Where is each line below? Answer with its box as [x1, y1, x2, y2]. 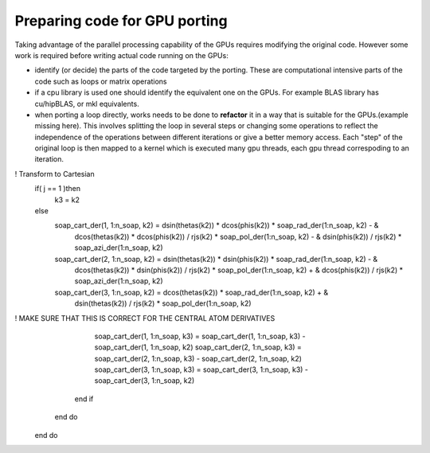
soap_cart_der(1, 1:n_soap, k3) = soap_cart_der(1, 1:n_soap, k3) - [94, 331, 306, 341]
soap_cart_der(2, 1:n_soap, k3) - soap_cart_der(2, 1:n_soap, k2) [94, 353, 303, 363]
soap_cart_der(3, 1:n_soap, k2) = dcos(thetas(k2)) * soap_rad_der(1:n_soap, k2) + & [54, 287, 329, 297]
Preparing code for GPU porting [14, 12, 228, 29]
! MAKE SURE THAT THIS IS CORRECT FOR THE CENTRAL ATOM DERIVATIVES [14, 313, 276, 322]
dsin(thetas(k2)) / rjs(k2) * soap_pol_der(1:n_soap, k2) [74, 299, 252, 308]
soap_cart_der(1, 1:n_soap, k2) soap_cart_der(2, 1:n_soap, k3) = [94, 342, 303, 352]
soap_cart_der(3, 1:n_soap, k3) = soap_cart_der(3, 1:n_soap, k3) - [94, 365, 309, 374]
